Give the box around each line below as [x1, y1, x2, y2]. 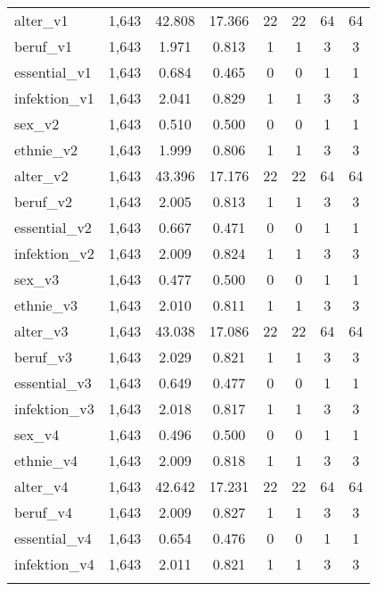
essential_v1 [14, 62, 92, 82]
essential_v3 [14, 372, 92, 393]
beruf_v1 [14, 36, 72, 56]
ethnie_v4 [14, 450, 78, 470]
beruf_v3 [14, 346, 72, 367]
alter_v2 [14, 165, 69, 186]
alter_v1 [14, 10, 69, 30]
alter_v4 [14, 476, 69, 496]
